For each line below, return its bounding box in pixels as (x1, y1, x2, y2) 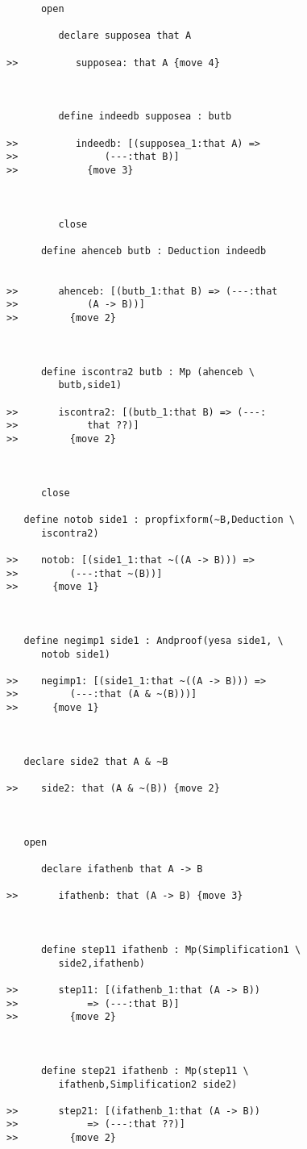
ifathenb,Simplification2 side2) (58, 1078, 238, 1090)
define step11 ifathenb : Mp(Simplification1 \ (40, 943, 301, 955)
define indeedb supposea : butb (58, 111, 232, 123)
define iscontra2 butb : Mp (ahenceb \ (40, 366, 255, 378)
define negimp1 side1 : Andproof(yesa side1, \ (23, 634, 284, 646)
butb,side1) (58, 379, 122, 391)
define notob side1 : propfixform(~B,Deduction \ (23, 513, 295, 525)
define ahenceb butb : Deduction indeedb (40, 244, 267, 257)
